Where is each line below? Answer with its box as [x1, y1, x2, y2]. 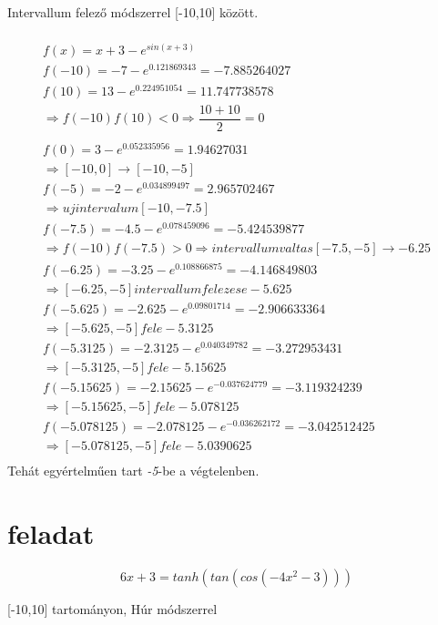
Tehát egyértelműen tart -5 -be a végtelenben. [7, 461, 260, 480]
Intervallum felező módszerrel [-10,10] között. [7, 3, 259, 21]
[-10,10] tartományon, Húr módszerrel [7, 599, 218, 618]
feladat [7, 515, 95, 552]
